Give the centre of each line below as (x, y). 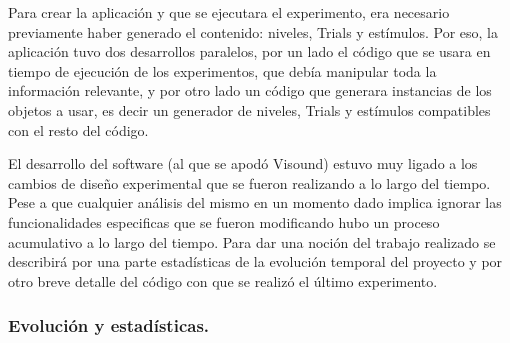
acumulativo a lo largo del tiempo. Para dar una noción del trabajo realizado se (252, 241)
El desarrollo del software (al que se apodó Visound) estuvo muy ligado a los (243, 163)
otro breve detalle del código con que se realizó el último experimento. (223, 280)
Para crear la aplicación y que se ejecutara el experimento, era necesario (229, 12)
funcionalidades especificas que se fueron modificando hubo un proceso (224, 221)
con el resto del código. (78, 129)
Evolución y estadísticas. (109, 325)
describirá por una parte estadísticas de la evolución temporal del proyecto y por (255, 261)
